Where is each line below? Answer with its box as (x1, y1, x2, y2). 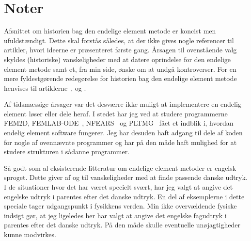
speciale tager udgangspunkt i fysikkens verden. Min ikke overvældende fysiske (4, 201, 237, 211)
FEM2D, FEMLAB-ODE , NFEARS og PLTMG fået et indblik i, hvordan (4, 118, 234, 128)
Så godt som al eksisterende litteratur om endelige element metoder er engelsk (4, 162, 236, 173)
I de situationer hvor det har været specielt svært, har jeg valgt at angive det (4, 182, 233, 192)
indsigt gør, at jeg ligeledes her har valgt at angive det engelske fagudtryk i (4, 210, 227, 220)
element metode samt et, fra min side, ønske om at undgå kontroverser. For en (4, 64, 236, 74)
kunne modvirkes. (4, 229, 56, 239)
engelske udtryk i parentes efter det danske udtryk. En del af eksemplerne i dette (4, 191, 245, 201)
